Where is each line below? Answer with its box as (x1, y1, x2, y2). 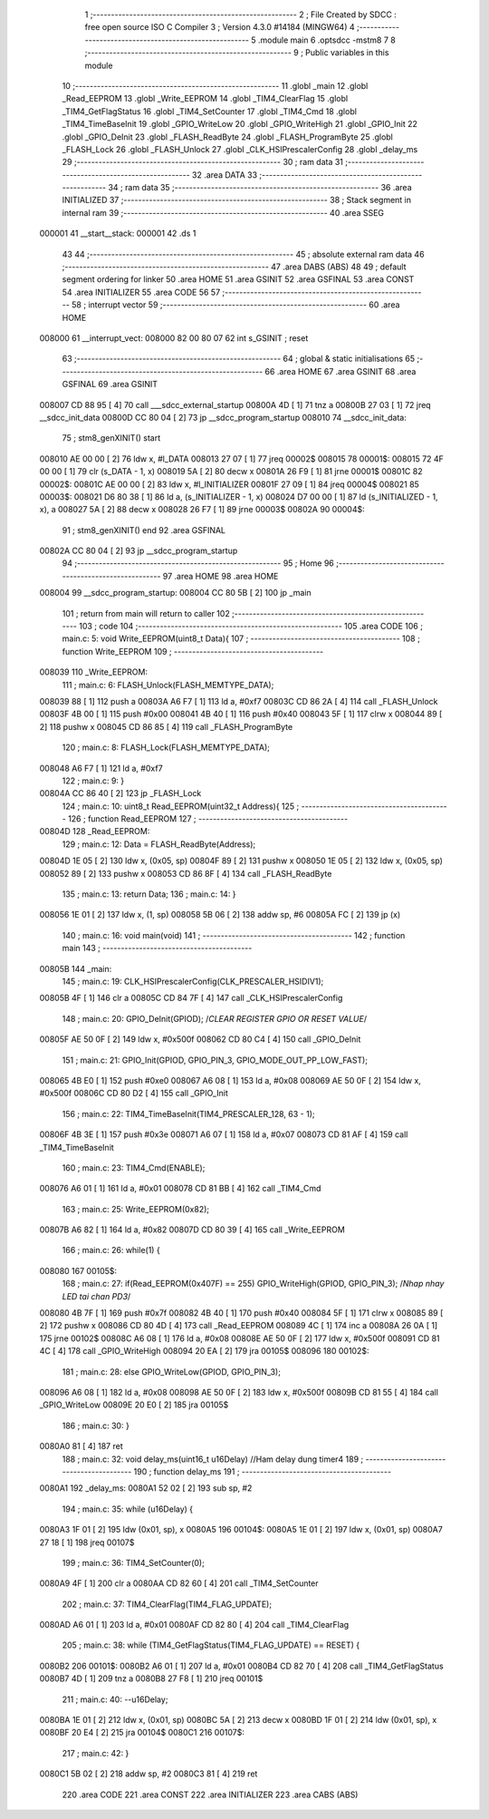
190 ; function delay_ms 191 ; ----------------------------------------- (133, 1465, 392, 1477)
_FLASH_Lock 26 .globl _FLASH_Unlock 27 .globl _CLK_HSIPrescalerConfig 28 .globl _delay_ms (62, 143, 418, 154)
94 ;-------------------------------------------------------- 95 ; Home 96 (62, 558, 335, 569)
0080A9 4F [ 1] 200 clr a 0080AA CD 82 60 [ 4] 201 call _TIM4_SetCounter (39, 1578, 319, 1589)
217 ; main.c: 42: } (62, 1747, 129, 1758)
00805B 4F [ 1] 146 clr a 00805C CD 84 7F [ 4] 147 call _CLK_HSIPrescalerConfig (39, 993, 343, 1004)
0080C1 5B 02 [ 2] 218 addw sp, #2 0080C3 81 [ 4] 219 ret (39, 1768, 258, 1779)
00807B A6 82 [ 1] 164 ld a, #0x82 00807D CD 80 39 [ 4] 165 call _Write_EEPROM (39, 1224, 346, 1235)
